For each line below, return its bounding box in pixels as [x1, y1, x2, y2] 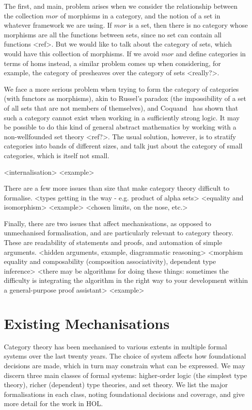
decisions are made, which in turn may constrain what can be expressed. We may [4, 360, 245, 370]
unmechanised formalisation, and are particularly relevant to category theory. [4, 228, 234, 238]
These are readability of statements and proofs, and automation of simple [4, 237, 222, 247]
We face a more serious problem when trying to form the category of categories [4, 83, 239, 94]
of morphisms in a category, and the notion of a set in [60, 10, 220, 20]
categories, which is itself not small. [4, 150, 110, 160]
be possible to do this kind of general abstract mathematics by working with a [4, 122, 236, 132]
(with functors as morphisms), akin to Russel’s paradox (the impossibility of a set [4, 93, 247, 103]
